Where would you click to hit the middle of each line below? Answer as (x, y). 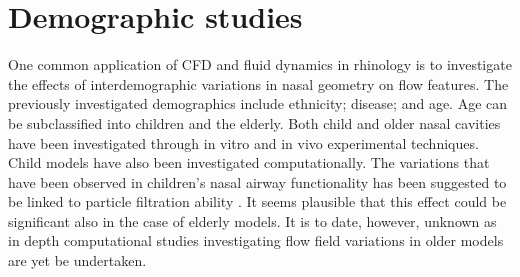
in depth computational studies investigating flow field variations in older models (256, 240)
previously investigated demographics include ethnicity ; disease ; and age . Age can (258, 103)
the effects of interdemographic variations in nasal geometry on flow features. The (258, 83)
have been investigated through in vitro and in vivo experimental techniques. (243, 142)
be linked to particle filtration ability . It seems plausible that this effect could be (257, 201)
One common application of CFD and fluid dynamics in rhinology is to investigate (260, 64)
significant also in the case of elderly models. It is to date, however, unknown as (252, 220)
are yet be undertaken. (77, 260)
